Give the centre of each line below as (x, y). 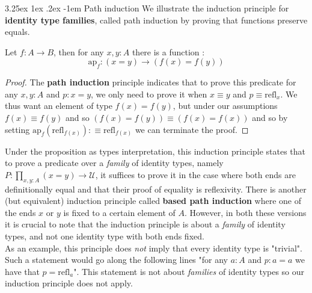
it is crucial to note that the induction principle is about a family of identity (145, 224)
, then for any (79, 51)
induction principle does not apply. (69, 283)
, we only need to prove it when (149, 94)
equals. (17, 32)
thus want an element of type (59, 106)
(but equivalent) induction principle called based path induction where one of (153, 201)
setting (17, 129)
